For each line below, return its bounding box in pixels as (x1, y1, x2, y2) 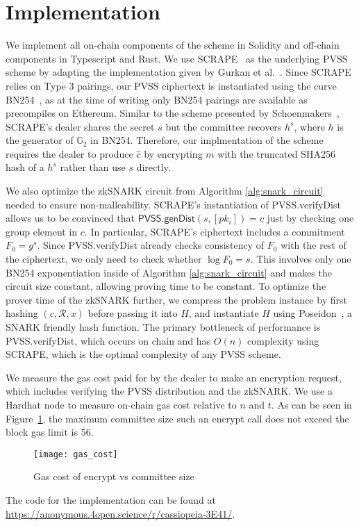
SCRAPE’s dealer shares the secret (6, 119, 155, 133)
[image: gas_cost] (33, 449, 118, 459)
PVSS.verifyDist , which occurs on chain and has (6, 333, 211, 347)
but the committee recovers (165, 119, 282, 133)
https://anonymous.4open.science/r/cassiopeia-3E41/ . (6, 506, 235, 520)
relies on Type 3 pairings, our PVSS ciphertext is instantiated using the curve (6, 78, 337, 92)
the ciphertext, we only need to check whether (6, 252, 202, 266)
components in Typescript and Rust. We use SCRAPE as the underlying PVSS (6, 51, 348, 65)
